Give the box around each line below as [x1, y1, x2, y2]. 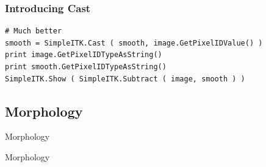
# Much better [5, 27, 62, 36]
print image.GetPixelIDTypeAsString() [5, 50, 162, 60]
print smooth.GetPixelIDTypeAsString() [5, 63, 167, 71]
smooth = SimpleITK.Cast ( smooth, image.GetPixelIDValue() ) [5, 38, 263, 47]
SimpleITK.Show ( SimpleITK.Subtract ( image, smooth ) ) [5, 74, 245, 83]
